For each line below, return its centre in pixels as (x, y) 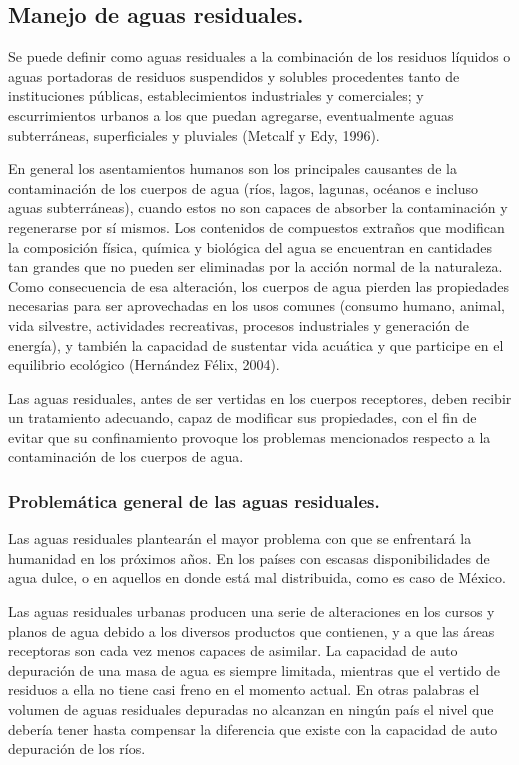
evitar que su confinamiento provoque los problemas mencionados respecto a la (249, 436)
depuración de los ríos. (77, 748)
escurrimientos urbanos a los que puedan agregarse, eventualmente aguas (231, 114)
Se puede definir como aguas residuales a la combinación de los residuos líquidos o (259, 56)
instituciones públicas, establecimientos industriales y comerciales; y (216, 95)
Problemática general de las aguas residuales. (194, 501)
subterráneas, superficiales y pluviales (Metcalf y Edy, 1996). (194, 134)
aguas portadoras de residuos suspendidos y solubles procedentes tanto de (234, 75)
